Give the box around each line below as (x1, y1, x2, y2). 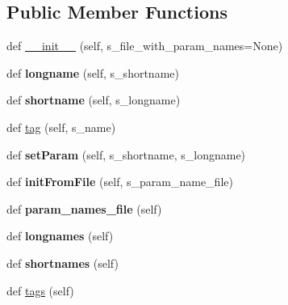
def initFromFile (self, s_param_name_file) (6, 173, 233, 190)
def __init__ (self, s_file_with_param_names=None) (6, 37, 283, 54)
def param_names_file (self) (6, 200, 162, 217)
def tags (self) (6, 282, 74, 299)
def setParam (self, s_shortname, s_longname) (6, 146, 246, 163)
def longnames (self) (6, 227, 114, 244)
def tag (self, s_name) (6, 118, 116, 135)
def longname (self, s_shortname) (6, 64, 179, 81)
